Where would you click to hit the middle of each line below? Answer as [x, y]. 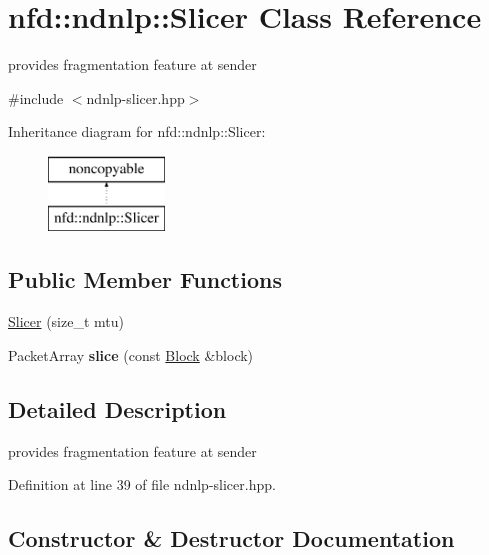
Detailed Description [117, 408]
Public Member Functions [145, 279]
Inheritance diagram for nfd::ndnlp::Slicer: [137, 131]
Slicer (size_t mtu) [66, 321]
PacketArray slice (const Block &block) [131, 354]
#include [36, 97]
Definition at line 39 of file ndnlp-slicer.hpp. [142, 484]
